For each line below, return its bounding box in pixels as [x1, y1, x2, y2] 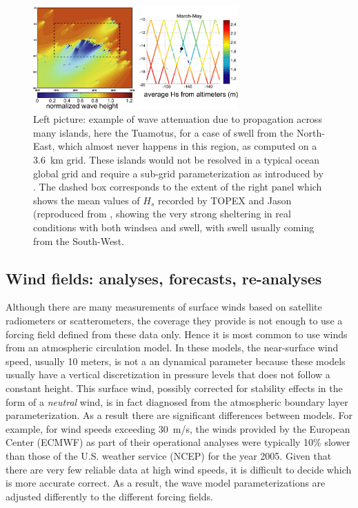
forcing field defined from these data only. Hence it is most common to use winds [6, 326, 348, 341]
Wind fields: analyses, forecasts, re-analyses [6, 267, 322, 289]
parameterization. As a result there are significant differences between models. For [6, 408, 352, 422]
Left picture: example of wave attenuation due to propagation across [33, 112, 322, 126]
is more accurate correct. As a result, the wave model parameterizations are [6, 476, 326, 490]
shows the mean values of [33, 193, 140, 207]
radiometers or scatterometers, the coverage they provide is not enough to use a [6, 313, 343, 328]
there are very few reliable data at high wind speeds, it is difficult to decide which [6, 462, 352, 476]
